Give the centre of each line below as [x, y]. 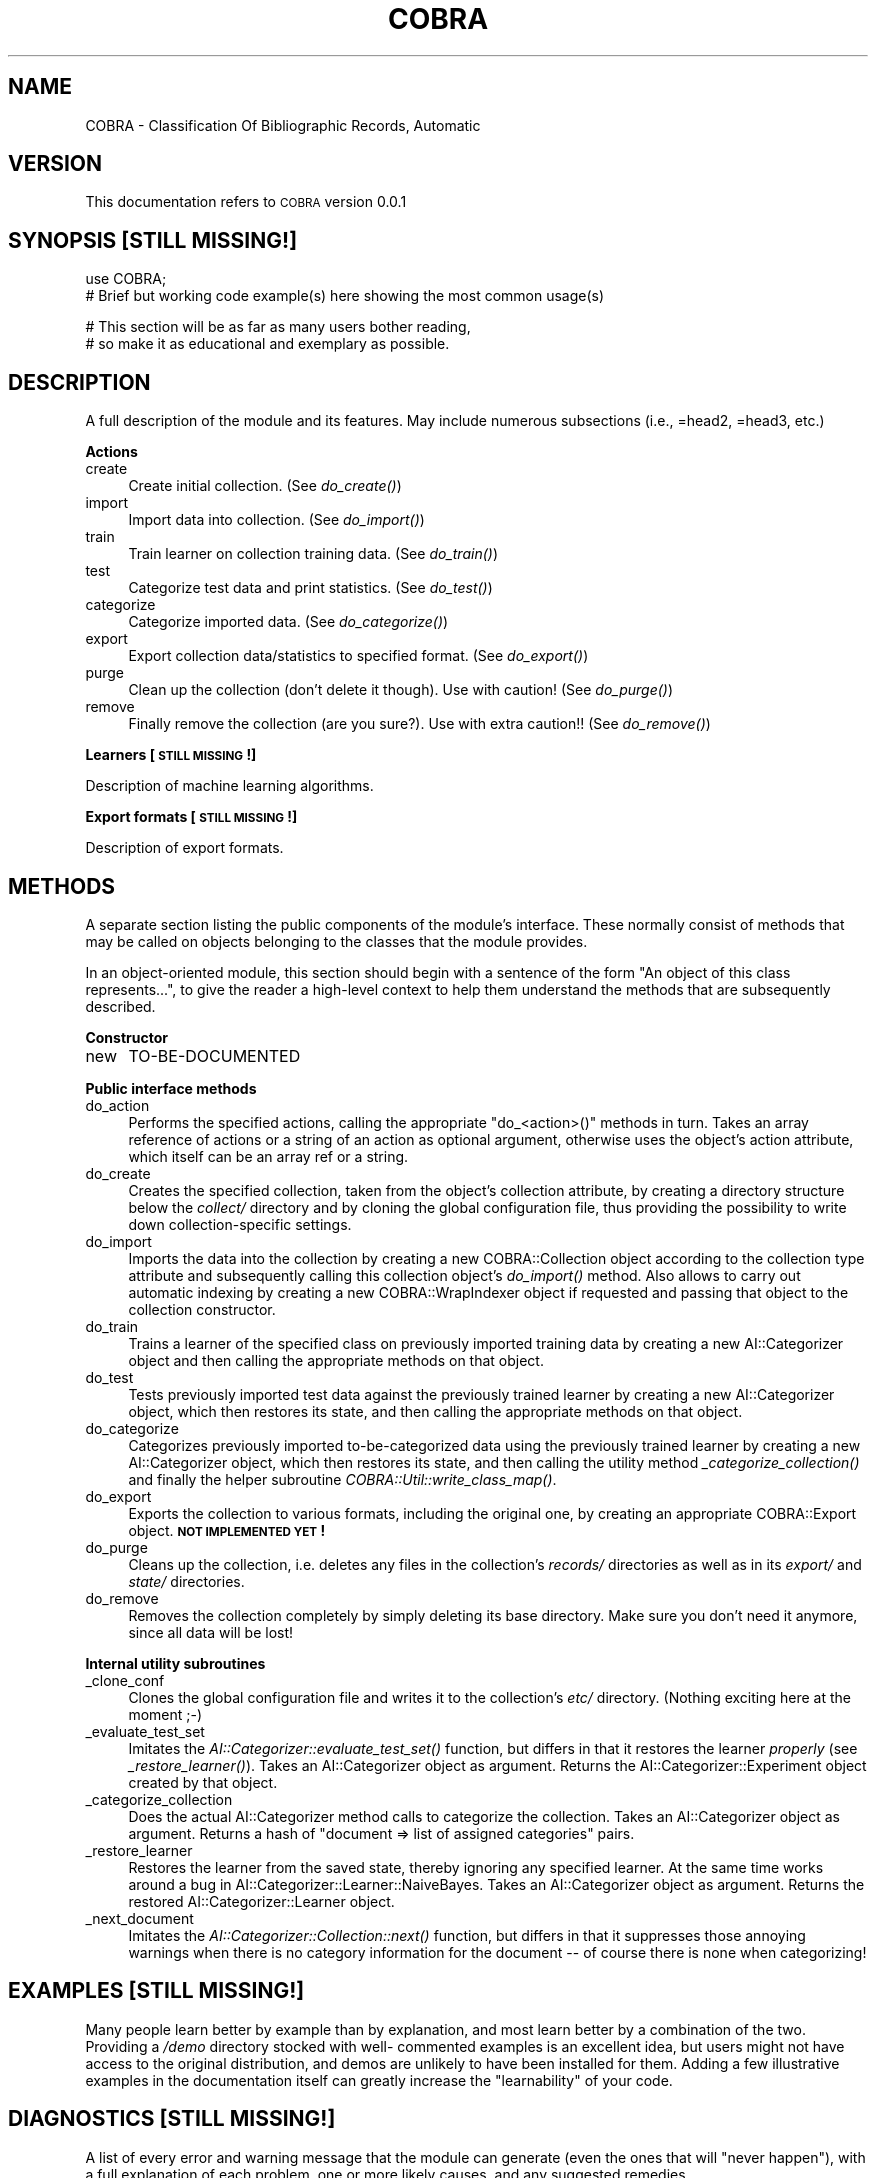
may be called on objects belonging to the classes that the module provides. [336, 941]
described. [120, 1006]
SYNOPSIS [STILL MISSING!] [153, 240]
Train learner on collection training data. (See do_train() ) [313, 554]
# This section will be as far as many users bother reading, [278, 327]
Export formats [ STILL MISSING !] [191, 817]
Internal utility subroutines [175, 1663]
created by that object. [203, 1782]
